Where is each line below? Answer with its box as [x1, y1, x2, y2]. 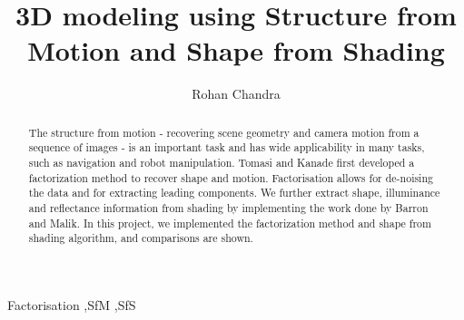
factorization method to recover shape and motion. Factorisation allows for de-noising [28, 170, 433, 185]
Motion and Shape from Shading [27, 32, 445, 69]
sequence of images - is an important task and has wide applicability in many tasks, [28, 140, 425, 155]
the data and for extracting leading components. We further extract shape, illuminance [28, 185, 440, 200]
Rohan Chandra [192, 84, 281, 103]
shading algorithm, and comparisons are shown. [28, 230, 253, 246]
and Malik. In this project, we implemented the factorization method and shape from [28, 215, 431, 230]
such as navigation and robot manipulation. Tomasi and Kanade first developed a [28, 155, 415, 170]
